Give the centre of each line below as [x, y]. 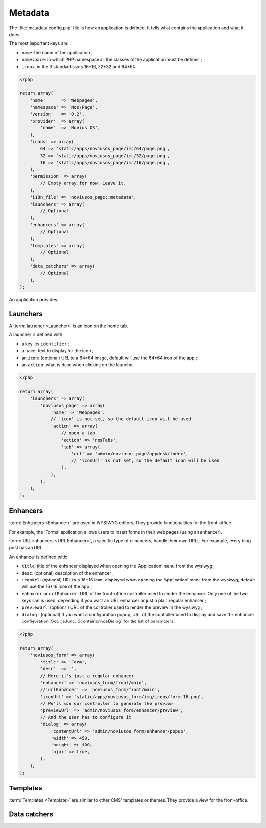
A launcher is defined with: [36, 335]
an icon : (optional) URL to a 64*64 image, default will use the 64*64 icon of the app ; [109, 358]
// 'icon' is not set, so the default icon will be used [121, 419]
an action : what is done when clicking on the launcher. [78, 365]
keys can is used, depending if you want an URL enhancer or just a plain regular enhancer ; [114, 601]
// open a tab [78, 433]
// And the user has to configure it [86, 717]
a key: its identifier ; [45, 344]
